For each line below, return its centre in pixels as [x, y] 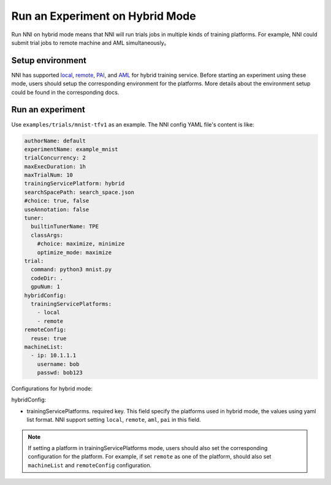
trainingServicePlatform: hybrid [74, 184]
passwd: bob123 [60, 373]
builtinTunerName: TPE [65, 227]
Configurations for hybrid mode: [52, 389]
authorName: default [55, 141]
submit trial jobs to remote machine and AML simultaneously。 [90, 42]
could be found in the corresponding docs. [65, 92]
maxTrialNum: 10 [49, 175]
